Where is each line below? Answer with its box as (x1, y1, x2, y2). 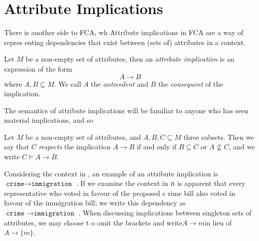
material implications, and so (4, 115, 93, 125)
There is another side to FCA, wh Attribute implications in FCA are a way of (4, 27, 243, 38)
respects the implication (39, 141, 111, 152)
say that (4, 141, 29, 152)
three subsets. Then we (183, 131, 254, 142)
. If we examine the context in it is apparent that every (76, 178, 245, 188)
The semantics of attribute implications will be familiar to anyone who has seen (4, 105, 248, 115)
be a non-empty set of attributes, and (26, 131, 141, 142)
